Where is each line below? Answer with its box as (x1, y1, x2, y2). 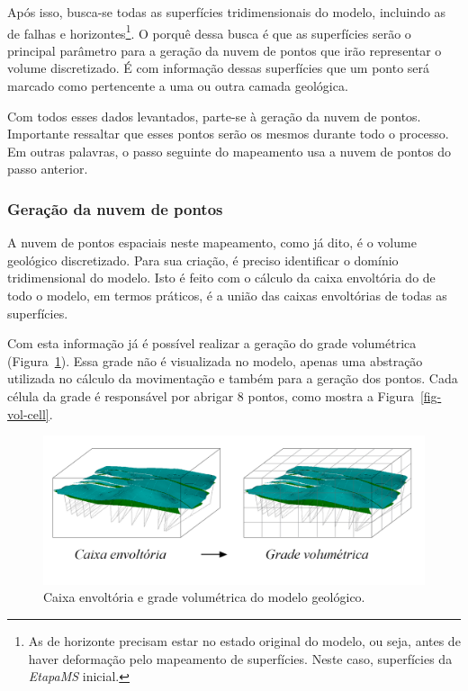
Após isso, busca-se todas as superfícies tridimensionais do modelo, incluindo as (7, 3, 446, 21)
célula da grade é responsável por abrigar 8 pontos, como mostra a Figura (7, 386, 414, 405)
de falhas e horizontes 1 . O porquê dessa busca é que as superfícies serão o (7, 21, 411, 42)
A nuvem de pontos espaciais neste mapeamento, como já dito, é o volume (7, 233, 417, 252)
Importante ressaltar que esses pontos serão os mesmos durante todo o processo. (7, 124, 449, 143)
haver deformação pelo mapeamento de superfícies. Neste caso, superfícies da (28, 649, 453, 668)
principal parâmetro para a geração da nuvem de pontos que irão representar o (7, 40, 442, 59)
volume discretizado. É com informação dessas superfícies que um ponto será (7, 58, 430, 77)
